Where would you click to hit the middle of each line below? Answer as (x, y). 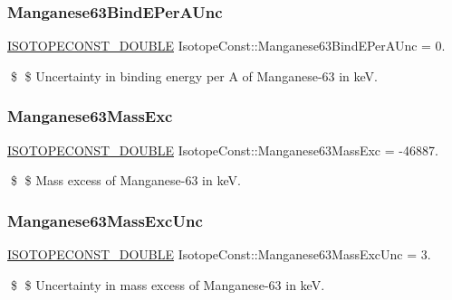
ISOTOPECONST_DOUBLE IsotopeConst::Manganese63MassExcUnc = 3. (219, 254)
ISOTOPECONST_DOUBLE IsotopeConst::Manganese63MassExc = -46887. (223, 150)
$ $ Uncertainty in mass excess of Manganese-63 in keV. (168, 284)
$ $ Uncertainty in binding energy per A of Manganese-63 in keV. (194, 75)
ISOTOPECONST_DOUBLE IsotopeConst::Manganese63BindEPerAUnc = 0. (226, 46)
